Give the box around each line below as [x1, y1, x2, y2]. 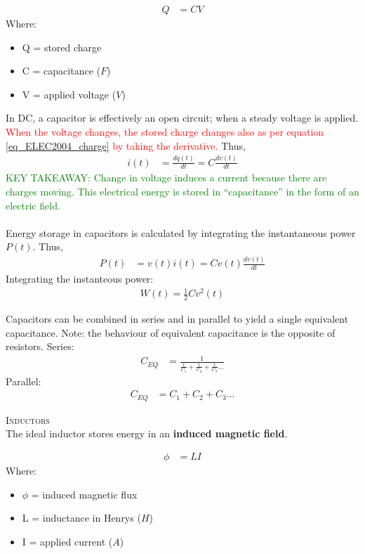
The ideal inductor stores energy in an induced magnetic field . [6, 426, 288, 441]
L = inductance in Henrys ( [22, 510, 141, 525]
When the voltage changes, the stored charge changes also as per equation [6, 124, 324, 138]
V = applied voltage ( [22, 86, 117, 101]
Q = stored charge [22, 39, 102, 54]
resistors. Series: [6, 339, 74, 354]
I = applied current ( [22, 534, 113, 548]
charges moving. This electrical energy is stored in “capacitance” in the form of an [6, 183, 359, 198]
